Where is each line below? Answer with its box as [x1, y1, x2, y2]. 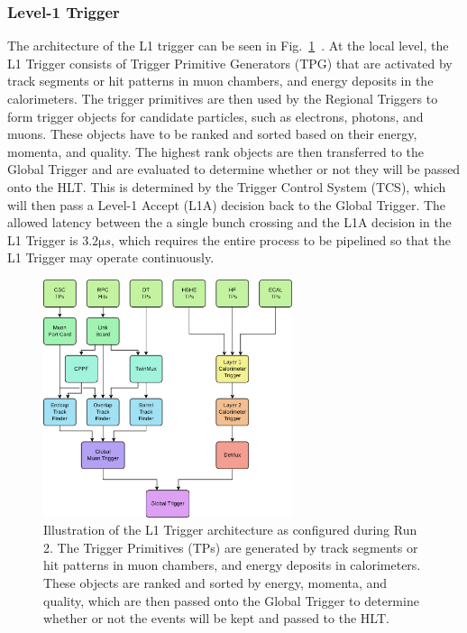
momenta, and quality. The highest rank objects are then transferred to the [7, 142, 425, 161]
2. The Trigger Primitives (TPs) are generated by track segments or [43, 537, 418, 556]
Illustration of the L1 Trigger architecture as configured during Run [43, 520, 417, 539]
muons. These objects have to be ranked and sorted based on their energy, [7, 124, 417, 143]
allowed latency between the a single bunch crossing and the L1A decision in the [7, 213, 452, 232]
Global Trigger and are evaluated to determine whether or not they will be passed [7, 160, 461, 179]
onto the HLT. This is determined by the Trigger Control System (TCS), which [7, 177, 446, 196]
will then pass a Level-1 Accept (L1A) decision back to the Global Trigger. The [7, 195, 446, 214]
